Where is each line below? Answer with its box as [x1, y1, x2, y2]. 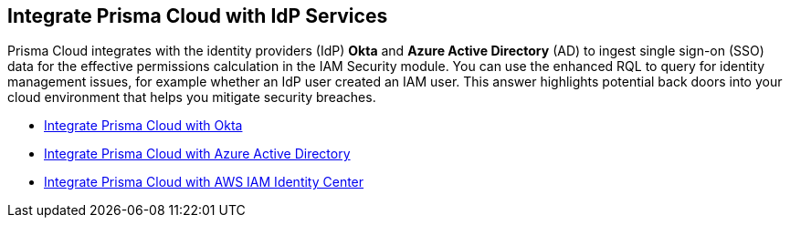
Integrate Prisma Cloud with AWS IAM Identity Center [44, 174, 364, 190]
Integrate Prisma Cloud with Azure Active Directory [44, 146, 351, 162]
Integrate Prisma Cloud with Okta [44, 118, 243, 134]
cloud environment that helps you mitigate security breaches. [7, 89, 376, 106]
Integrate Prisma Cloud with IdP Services [7, 5, 388, 27]
